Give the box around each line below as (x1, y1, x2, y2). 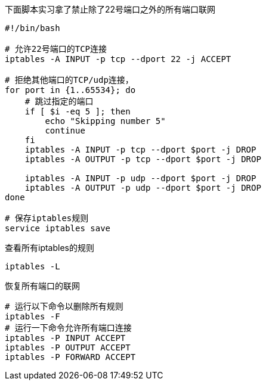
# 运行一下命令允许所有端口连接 (5, 323, 132, 333)
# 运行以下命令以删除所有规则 (5, 302, 123, 311)
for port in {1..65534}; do (5, 85, 136, 95)
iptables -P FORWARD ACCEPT (5, 352, 136, 362)
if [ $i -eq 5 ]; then (24, 107, 131, 116)
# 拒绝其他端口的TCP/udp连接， (5, 75, 134, 85)
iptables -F (5, 312, 60, 321)
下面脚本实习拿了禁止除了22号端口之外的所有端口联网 (5, 4, 216, 14)
